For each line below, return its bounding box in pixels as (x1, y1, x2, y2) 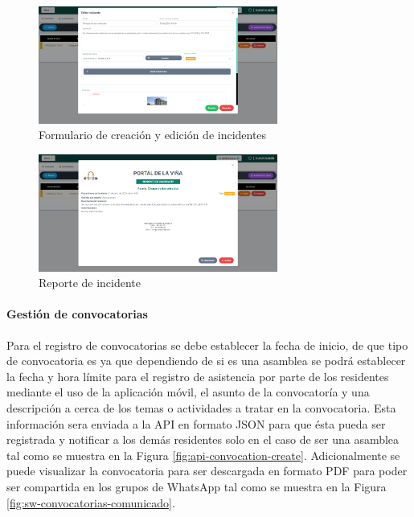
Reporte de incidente (39, 274, 141, 291)
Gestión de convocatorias (6, 306, 148, 322)
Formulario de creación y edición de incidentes (39, 126, 267, 143)
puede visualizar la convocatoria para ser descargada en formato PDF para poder (6, 462, 408, 479)
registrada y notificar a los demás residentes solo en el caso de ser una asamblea (6, 431, 400, 448)
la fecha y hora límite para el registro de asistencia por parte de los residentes (6, 367, 389, 384)
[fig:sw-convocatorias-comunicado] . (6, 494, 175, 511)
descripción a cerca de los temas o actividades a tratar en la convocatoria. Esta (6, 399, 396, 416)
